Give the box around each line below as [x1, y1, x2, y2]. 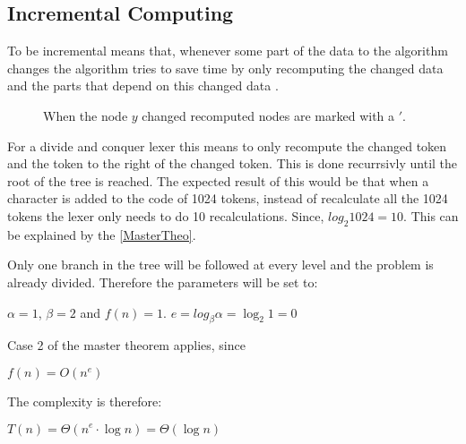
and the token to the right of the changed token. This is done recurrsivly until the [7, 154, 458, 173]
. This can [403, 206, 459, 225]
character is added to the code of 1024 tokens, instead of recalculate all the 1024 [7, 189, 448, 208]
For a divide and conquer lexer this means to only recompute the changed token [7, 136, 447, 155]
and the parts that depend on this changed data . [7, 76, 279, 95]
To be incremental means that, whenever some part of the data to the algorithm [7, 41, 448, 60]
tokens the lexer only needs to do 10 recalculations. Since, [7, 206, 324, 225]
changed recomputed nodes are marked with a [142, 106, 395, 124]
